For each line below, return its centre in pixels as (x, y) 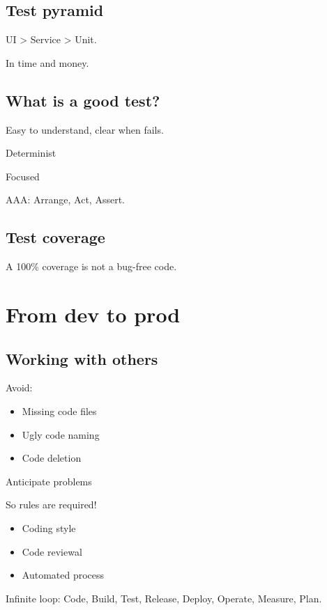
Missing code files (59, 410)
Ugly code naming (61, 434)
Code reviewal (52, 551)
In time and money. (47, 62)
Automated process (63, 575)
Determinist (31, 153)
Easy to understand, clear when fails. (85, 129)
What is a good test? (83, 100)
